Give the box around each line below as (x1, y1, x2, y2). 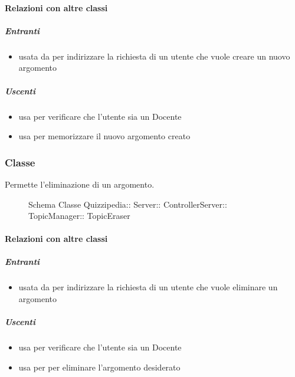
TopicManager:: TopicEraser (28, 209, 130, 222)
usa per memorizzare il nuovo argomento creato (18, 130, 191, 142)
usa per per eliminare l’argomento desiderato (18, 360, 181, 373)
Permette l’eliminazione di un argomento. (5, 178, 155, 190)
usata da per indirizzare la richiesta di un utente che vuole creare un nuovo (18, 50, 290, 62)
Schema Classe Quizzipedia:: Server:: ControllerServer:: (28, 198, 227, 210)
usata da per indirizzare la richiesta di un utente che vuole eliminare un (18, 281, 278, 293)
